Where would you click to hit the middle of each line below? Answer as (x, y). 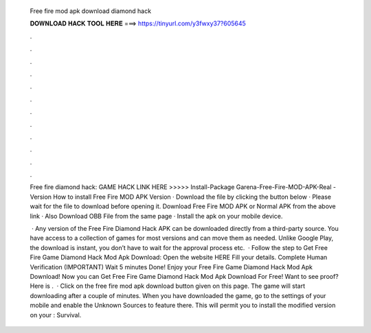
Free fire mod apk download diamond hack (90, 11)
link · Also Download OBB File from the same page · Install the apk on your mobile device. (156, 216)
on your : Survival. (56, 314)
